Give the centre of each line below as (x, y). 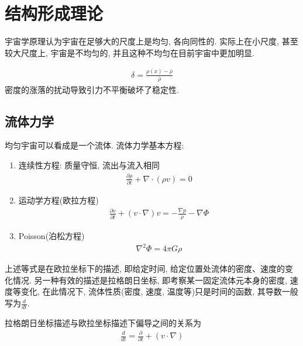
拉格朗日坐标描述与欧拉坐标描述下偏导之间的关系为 (103, 322)
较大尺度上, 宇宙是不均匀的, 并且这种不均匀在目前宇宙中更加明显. (130, 52)
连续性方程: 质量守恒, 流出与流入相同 (89, 165)
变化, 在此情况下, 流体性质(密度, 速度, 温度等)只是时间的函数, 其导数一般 (159, 291)
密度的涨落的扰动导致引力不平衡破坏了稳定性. (92, 89)
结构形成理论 (54, 13)
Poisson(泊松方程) (51, 236)
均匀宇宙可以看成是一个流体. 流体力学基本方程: (94, 145)
